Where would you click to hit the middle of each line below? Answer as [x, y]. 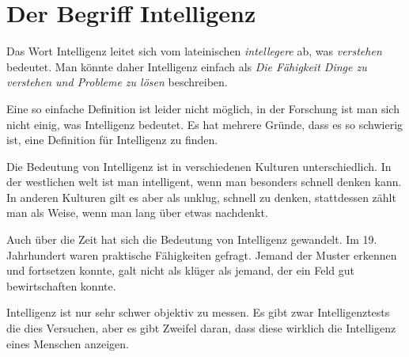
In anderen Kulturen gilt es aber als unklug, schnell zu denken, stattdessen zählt [201, 197]
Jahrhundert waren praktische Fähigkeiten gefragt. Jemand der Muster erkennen [202, 254]
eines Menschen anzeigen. [68, 343]
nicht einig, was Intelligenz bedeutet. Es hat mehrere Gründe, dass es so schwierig [205, 124]
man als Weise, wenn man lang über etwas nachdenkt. [137, 213]
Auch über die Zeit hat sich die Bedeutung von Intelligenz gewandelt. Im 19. [192, 239]
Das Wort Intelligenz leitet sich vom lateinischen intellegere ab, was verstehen [194, 51]
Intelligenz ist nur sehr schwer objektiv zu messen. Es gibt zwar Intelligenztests [198, 312]
